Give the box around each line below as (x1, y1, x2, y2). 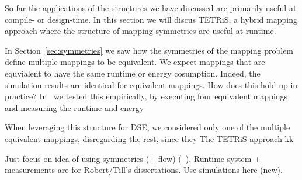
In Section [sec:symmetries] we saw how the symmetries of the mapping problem (5, 44, 294, 56)
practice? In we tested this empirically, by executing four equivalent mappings (5, 90, 288, 102)
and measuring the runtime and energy (5, 101, 144, 113)
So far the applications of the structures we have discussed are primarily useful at (5, 2, 297, 13)
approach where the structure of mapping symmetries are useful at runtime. (5, 25, 276, 37)
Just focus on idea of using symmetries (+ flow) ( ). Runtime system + (5, 152, 261, 164)
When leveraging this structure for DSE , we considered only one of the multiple (5, 121, 290, 133)
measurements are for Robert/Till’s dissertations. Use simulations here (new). (5, 164, 283, 176)
